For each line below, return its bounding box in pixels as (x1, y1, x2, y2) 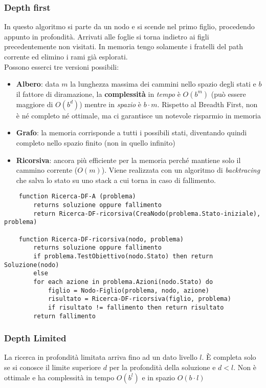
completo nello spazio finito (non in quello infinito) (16, 137, 175, 148)
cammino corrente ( (16, 165, 78, 175)
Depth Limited (4, 332, 66, 344)
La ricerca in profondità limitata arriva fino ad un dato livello (4, 352, 197, 362)
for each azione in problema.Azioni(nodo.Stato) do (33, 278, 213, 285)
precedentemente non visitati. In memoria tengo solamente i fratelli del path (4, 41, 243, 52)
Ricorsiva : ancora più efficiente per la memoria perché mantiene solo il (16, 154, 241, 165)
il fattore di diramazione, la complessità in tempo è (16, 88, 181, 99)
